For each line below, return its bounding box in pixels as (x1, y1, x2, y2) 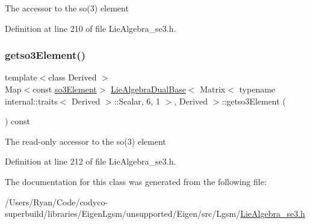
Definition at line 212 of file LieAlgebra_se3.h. (5, 155, 176, 168)
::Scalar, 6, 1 (114, 94, 160, 107)
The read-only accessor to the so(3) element (5, 135, 166, 147)
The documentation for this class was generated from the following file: (5, 175, 267, 187)
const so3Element (33, 83, 97, 95)
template (5, 71, 37, 83)
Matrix (200, 83, 226, 95)
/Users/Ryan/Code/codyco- (5, 195, 108, 208)
